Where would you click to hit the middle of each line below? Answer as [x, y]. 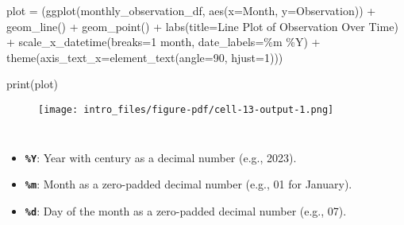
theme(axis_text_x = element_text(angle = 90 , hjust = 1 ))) [145, 57]
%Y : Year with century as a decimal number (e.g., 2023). [161, 157]
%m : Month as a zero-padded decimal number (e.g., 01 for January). [189, 184]
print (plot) [33, 84]
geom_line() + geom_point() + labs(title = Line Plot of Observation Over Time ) [202, 26]
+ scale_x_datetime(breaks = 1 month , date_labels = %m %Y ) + [164, 42]
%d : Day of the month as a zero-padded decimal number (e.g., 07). [186, 210]
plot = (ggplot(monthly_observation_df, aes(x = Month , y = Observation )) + [191, 10]
